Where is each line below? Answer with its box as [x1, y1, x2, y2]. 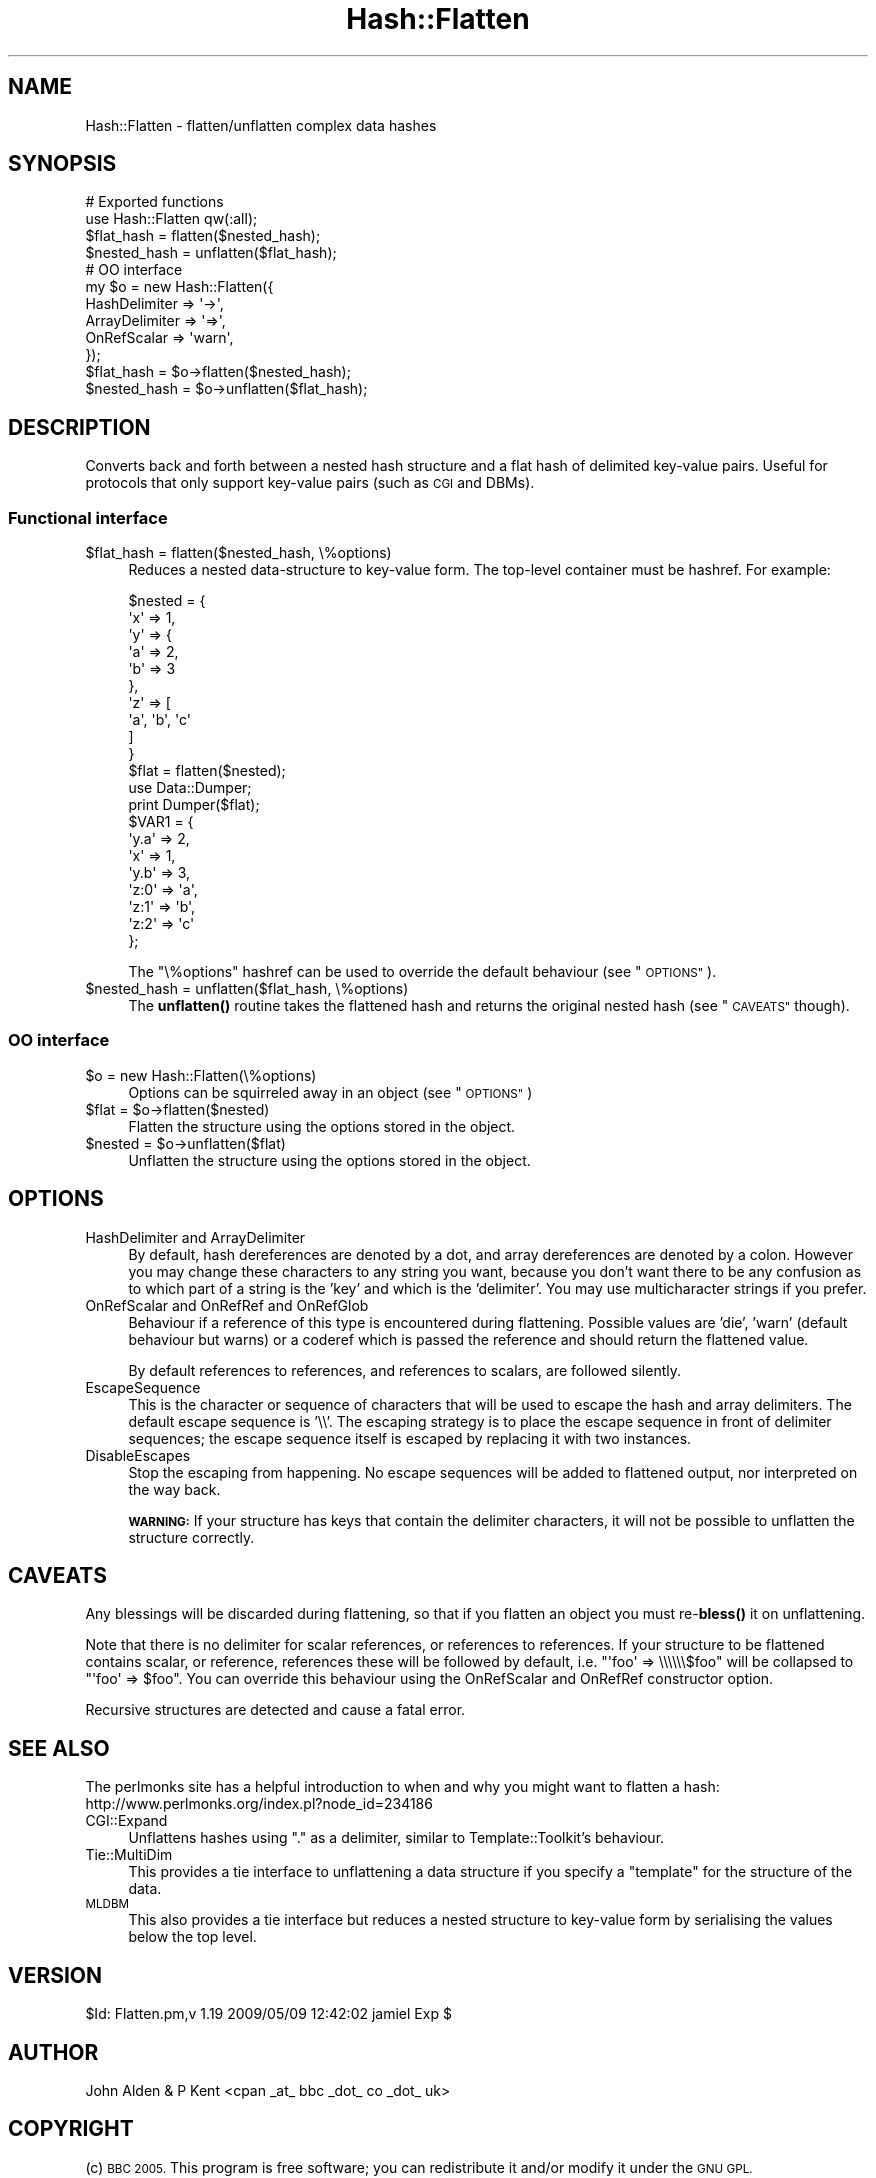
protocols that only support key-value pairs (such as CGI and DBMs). [85, 474, 535, 492]
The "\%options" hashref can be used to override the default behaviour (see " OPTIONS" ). [128, 963, 717, 981]
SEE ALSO [8, 1735, 110, 1761]
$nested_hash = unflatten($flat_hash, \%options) [85, 980, 409, 998]
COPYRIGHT [8, 2116, 134, 2142]
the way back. [128, 1480, 221, 1498]
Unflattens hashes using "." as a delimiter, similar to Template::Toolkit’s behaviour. [128, 1829, 665, 1847]
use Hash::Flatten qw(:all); [85, 210, 258, 228]
